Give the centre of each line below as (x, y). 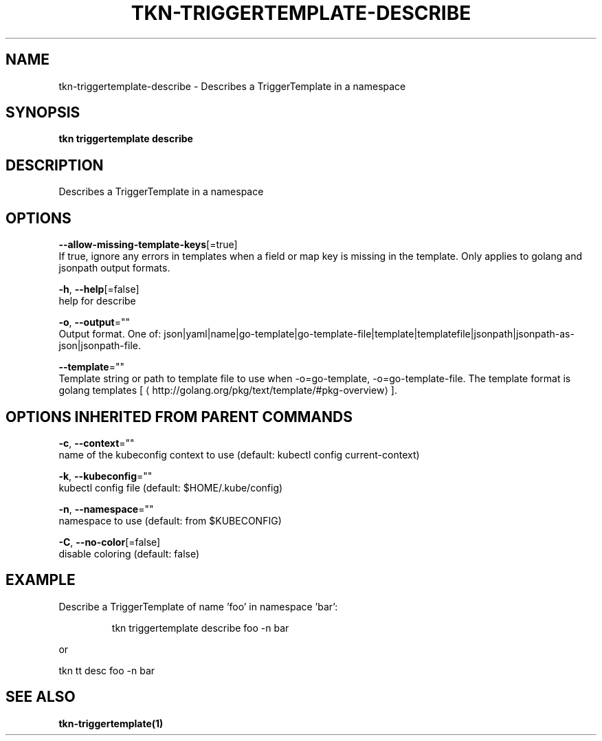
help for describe (97, 301)
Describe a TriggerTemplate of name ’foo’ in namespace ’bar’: (198, 606)
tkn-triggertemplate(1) (111, 723)
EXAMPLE (41, 580)
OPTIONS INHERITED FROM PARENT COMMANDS (179, 417)
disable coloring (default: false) (129, 553)
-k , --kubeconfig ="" (105, 476)
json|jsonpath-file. (100, 346)
